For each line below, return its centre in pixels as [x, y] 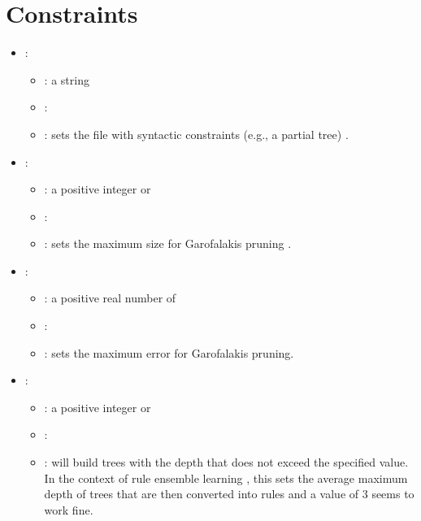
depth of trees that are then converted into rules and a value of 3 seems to [229, 494]
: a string [67, 79]
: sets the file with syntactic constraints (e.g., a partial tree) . [196, 134]
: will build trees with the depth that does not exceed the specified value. [226, 462]
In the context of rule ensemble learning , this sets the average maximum [226, 478]
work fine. [69, 509]
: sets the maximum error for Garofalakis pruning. [169, 352]
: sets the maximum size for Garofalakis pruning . [168, 243]
